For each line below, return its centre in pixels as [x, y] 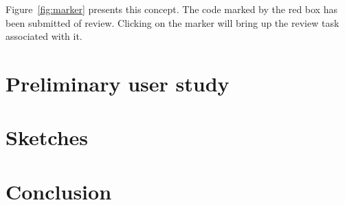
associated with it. [44, 36]
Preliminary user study [118, 83]
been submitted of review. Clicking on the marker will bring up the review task [172, 22]
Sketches [47, 137]
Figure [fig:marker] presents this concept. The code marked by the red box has [171, 9]
